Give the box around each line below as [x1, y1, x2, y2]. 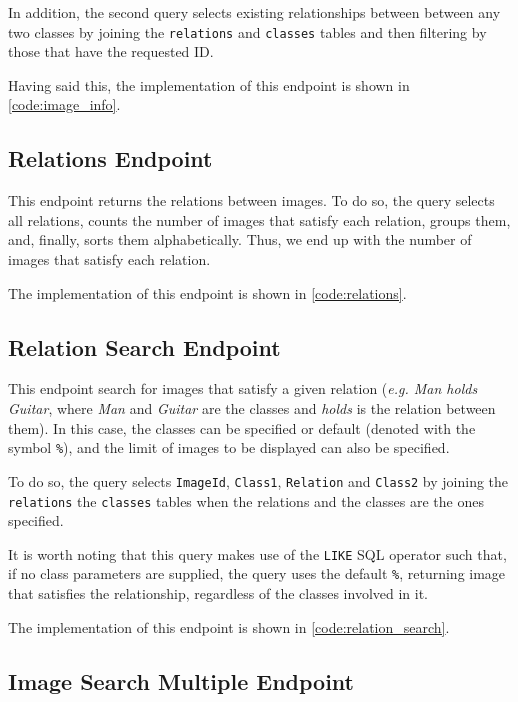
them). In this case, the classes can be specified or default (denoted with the [8, 417, 476, 438]
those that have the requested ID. [8, 41, 214, 62]
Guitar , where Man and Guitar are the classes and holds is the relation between [8, 398, 496, 418]
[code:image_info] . [8, 94, 121, 115]
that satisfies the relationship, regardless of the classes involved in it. [8, 583, 429, 604]
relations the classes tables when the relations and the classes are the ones [8, 490, 484, 511]
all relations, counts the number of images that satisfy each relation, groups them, [8, 209, 511, 230]
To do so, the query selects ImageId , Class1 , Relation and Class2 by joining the [8, 470, 509, 491]
